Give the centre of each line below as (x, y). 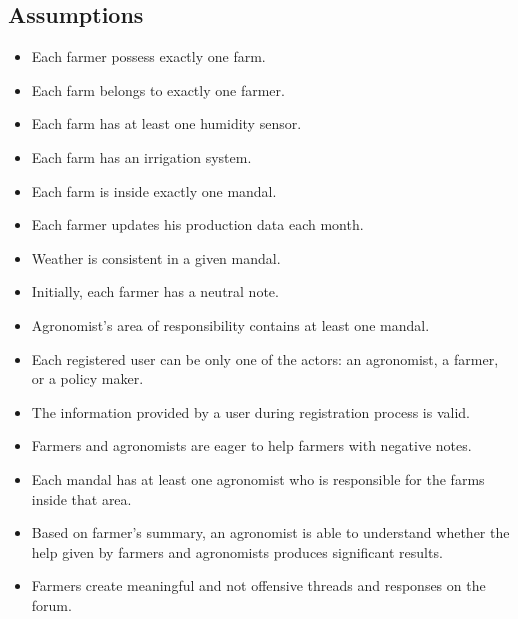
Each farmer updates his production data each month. (197, 224)
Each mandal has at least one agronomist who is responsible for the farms (258, 478)
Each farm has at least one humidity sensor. (166, 123)
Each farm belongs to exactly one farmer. (158, 89)
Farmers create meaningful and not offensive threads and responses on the (258, 585)
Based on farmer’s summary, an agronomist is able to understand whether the (270, 532)
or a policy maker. (87, 378)
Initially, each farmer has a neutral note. (155, 291)
